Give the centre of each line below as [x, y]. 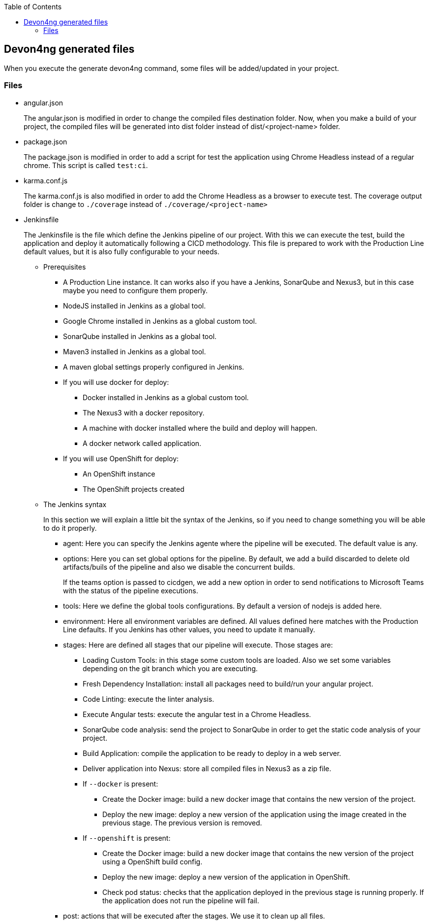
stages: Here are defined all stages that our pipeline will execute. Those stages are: [198, 645]
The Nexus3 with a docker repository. [144, 412]
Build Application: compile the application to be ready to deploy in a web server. [212, 753]
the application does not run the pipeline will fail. [181, 900]
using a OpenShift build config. [153, 861]
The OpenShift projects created [134, 489]
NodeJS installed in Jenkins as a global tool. [135, 306]
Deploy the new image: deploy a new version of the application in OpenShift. [226, 877]
